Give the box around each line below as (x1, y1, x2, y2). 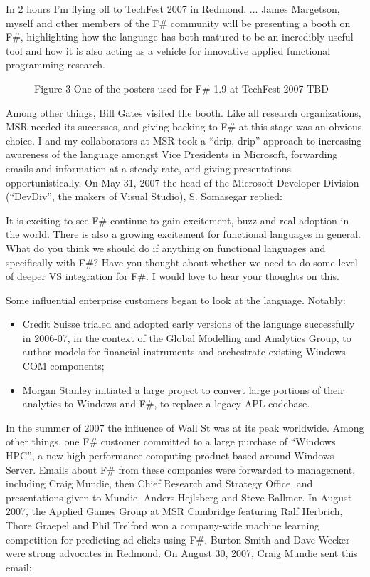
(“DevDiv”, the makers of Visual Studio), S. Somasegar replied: (6, 189, 282, 204)
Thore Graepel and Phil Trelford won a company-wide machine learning (6, 518, 320, 532)
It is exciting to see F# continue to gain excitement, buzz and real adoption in (6, 212, 349, 227)
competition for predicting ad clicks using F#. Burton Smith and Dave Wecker (6, 531, 350, 546)
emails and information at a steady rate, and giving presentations (6, 160, 292, 175)
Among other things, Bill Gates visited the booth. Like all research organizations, (6, 105, 361, 120)
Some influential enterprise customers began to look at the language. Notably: (6, 292, 346, 307)
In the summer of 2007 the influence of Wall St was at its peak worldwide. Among (6, 420, 364, 435)
